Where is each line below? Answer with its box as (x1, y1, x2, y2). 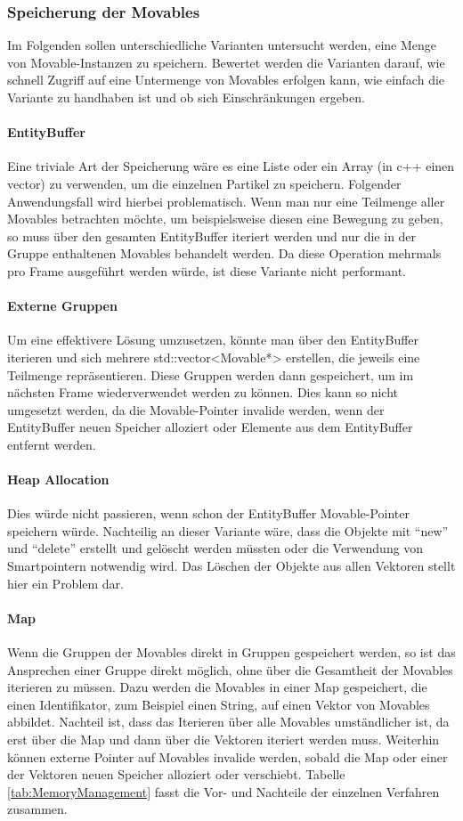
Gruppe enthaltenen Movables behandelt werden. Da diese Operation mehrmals (7, 244, 442, 263)
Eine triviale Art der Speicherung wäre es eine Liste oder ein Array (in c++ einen (7, 157, 455, 175)
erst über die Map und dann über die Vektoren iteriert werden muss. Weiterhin (7, 730, 440, 749)
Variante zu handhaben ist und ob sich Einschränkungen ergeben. (7, 88, 365, 106)
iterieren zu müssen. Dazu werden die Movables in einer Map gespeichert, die (7, 678, 427, 696)
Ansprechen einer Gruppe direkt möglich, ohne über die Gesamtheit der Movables (7, 660, 453, 679)
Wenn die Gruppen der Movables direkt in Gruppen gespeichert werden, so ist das (7, 643, 456, 662)
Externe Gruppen (7, 297, 118, 315)
